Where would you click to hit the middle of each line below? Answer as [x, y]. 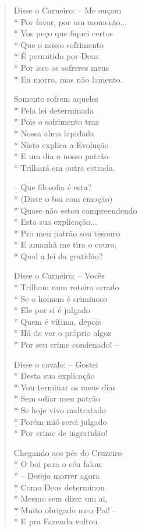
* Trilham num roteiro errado [66, 287]
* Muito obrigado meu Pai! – [65, 509]
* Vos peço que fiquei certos [63, 33]
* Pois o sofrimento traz [56, 121]
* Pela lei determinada [54, 110]
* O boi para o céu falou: [58, 464]
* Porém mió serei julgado [60, 421]
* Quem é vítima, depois [57, 321]
